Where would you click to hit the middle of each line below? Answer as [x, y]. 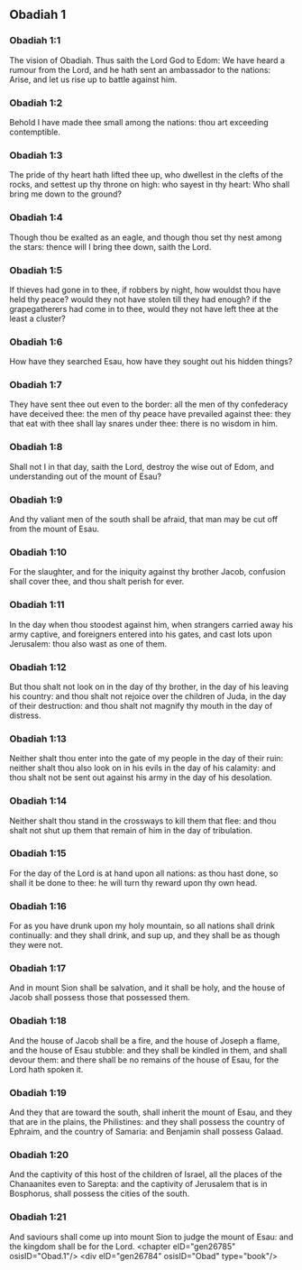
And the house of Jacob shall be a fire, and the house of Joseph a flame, [145, 1040]
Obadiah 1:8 [36, 447]
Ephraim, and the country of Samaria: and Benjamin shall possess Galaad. [146, 1132]
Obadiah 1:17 [37, 969]
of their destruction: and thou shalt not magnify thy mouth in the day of [141, 705]
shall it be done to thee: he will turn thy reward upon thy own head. [133, 882]
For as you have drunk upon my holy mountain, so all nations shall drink [142, 926]
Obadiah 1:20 [39, 1155]
